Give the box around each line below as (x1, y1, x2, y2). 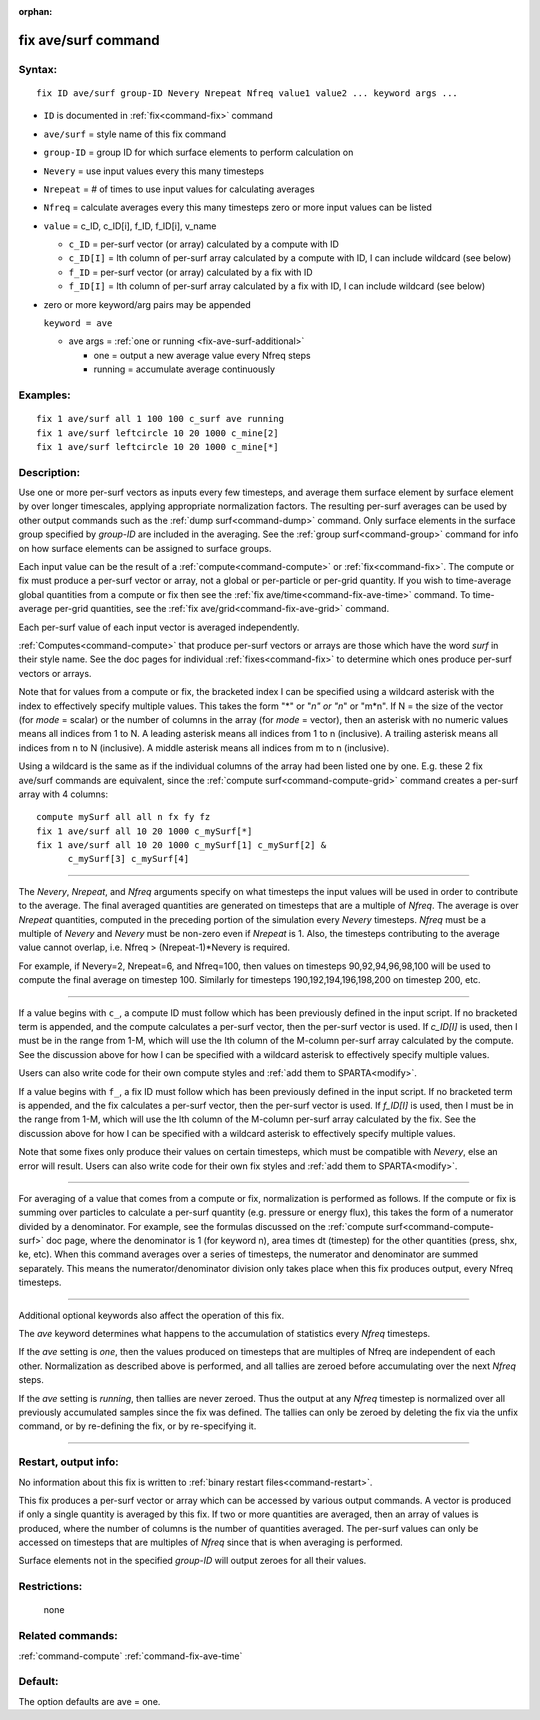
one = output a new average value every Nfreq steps (93, 349, 311, 361)
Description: (18, 465, 80, 479)
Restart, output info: (18, 1455, 119, 1469)
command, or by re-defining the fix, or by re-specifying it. (18, 1420, 257, 1432)
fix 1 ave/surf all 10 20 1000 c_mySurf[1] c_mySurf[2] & (36, 840, 327, 851)
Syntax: (18, 62, 58, 76)
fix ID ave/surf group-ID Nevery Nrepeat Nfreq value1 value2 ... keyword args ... (36, 87, 459, 99)
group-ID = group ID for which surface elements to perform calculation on (43, 146, 354, 159)
